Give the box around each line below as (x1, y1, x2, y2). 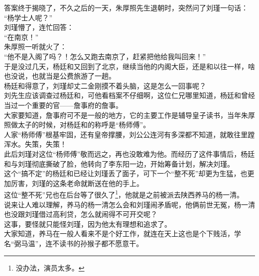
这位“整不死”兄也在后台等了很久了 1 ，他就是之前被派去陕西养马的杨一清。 (4, 188, 244, 199)
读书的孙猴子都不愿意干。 (59, 238, 143, 248)
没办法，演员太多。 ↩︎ (15, 262, 85, 273)
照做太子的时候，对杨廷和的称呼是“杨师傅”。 (4, 119, 150, 130)
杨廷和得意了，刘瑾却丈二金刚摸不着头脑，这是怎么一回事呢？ (4, 80, 206, 91)
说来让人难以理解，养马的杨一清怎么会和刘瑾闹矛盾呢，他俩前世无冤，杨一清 (4, 199, 255, 209)
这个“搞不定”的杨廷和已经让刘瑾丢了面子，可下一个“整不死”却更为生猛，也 (4, 168, 248, 179)
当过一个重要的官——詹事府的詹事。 (4, 99, 123, 110)
